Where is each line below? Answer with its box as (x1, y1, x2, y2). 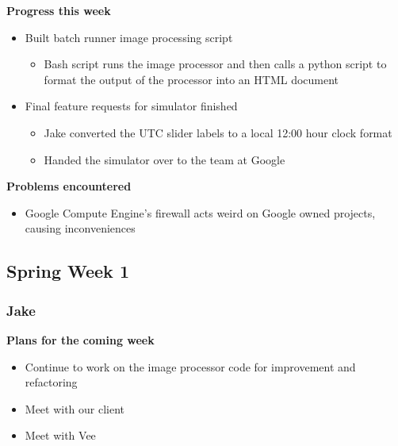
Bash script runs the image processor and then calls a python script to (44, 56, 387, 72)
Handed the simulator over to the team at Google (44, 151, 285, 167)
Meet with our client (25, 400, 125, 417)
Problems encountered (6, 178, 132, 194)
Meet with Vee (25, 427, 96, 444)
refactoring (25, 374, 78, 390)
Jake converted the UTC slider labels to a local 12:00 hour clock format (44, 124, 392, 140)
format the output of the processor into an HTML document (44, 71, 339, 87)
